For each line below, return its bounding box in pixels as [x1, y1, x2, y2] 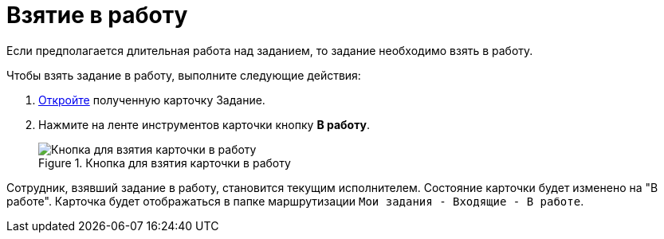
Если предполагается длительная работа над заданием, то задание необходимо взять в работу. [6, 43, 533, 57]
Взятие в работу [6, 2, 188, 29]
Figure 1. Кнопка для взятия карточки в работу [38, 155, 291, 170]
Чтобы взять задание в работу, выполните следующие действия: [6, 68, 361, 82]
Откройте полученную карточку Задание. [38, 92, 265, 107]
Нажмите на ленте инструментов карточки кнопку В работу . [38, 117, 370, 131]
